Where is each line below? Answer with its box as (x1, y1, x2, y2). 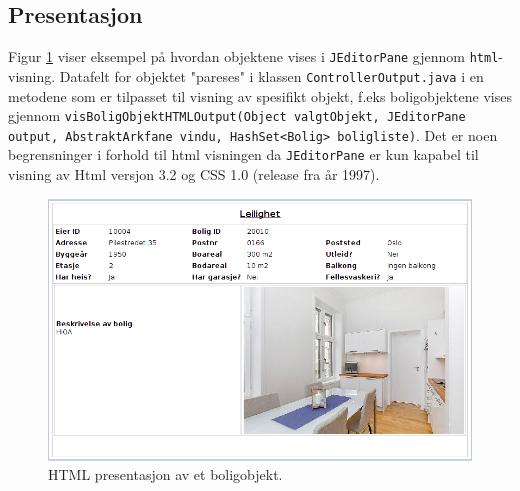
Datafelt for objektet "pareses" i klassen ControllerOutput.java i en (59, 65, 484, 86)
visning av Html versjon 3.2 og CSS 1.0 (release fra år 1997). (8, 164, 380, 185)
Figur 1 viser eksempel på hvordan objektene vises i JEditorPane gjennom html (8, 46, 499, 67)
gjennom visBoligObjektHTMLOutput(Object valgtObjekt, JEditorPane (8, 105, 466, 126)
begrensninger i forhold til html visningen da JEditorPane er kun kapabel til (8, 144, 479, 165)
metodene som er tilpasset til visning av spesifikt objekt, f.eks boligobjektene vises (8, 85, 512, 106)
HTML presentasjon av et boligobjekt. (48, 464, 283, 485)
